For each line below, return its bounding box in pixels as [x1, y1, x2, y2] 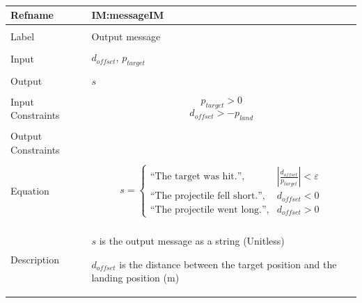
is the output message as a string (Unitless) [99, 234, 285, 248]
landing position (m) [91, 270, 180, 285]
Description [10, 252, 59, 266]
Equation [10, 183, 49, 197]
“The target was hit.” [150, 172, 242, 182]
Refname [10, 8, 54, 22]
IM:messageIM [91, 8, 164, 22]
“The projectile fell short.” [150, 191, 262, 202]
